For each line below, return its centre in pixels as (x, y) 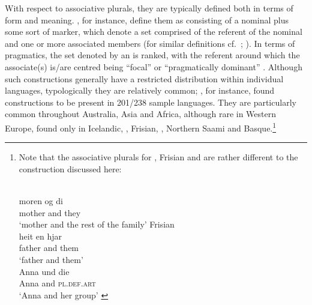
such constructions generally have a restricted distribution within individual (144, 78)
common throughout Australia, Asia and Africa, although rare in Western (141, 114)
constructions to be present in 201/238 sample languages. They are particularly (151, 102)
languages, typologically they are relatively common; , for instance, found (140, 90)
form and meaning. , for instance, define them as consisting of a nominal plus (147, 20)
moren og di (41, 200)
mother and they (50, 212)
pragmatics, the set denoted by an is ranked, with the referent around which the (152, 55)
